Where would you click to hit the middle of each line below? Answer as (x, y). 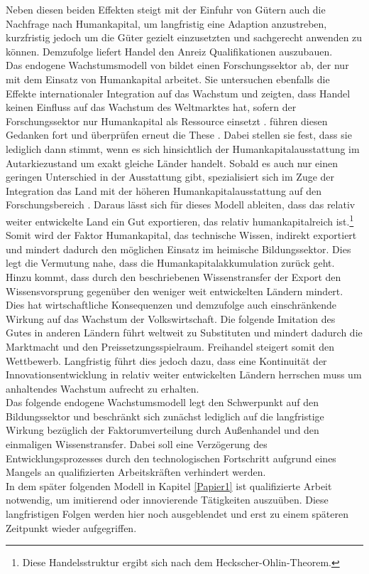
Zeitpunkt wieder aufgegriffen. (71, 527)
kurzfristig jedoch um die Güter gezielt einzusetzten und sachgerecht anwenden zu (184, 37)
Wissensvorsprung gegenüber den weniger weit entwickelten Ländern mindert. (175, 291)
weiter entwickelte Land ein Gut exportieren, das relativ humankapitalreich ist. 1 (180, 220)
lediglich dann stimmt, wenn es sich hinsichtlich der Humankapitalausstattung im (183, 148)
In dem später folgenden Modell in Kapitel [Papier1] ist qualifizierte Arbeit (169, 485)
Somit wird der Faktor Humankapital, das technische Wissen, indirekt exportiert (181, 235)
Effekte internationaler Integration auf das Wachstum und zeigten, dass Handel (178, 93)
